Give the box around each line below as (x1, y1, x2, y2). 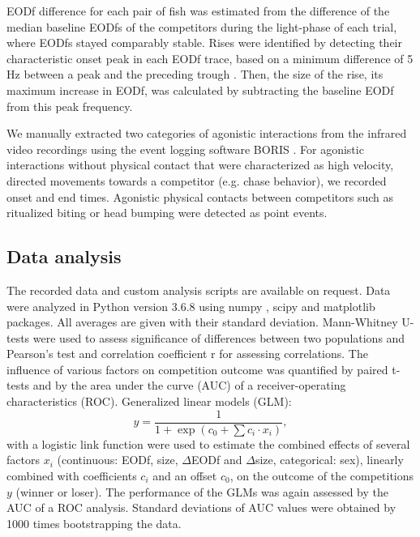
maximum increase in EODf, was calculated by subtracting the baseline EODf (6, 81, 394, 98)
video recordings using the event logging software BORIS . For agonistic (6, 140, 364, 157)
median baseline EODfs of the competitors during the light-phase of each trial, (6, 18, 397, 35)
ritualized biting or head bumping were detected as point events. (6, 204, 328, 221)
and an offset (152, 467, 217, 484)
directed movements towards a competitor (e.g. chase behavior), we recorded (6, 172, 387, 189)
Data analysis (6, 244, 122, 269)
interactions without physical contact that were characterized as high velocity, (6, 156, 394, 173)
